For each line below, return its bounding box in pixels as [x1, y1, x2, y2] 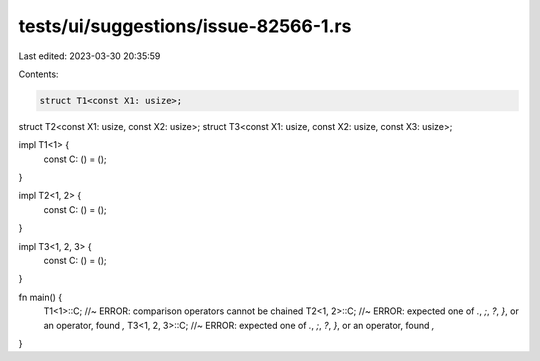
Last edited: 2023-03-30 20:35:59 [18, 50, 161, 62]
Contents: [18, 68, 59, 80]
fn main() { [18, 291, 63, 303]
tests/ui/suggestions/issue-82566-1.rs [18, 15, 352, 37]
